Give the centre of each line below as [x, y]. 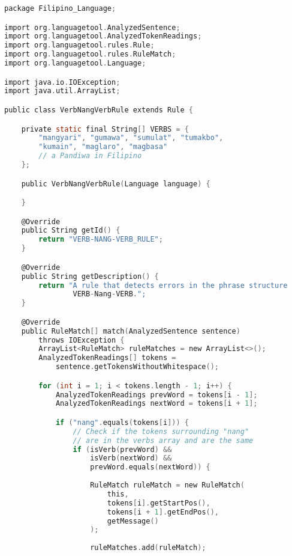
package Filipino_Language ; [60, 8]
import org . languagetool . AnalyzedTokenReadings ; [103, 36]
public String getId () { [71, 231]
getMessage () [133, 521]
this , [118, 494]
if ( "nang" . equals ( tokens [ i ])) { [122, 422]
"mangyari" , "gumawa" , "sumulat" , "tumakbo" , [131, 138]
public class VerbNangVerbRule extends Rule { [99, 110]
